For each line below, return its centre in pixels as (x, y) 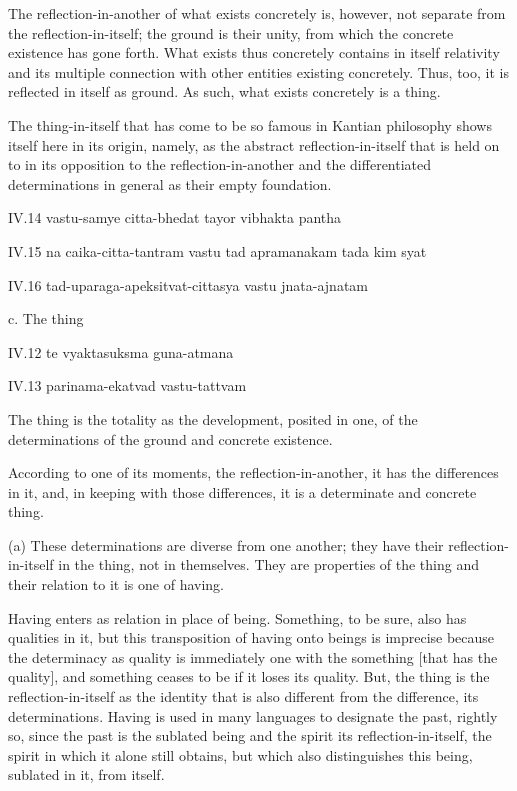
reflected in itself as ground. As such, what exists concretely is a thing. (224, 91)
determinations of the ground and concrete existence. (170, 438)
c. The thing (46, 318)
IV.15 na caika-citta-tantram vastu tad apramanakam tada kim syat (217, 250)
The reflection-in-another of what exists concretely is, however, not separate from (257, 13)
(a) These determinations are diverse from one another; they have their (226, 544)
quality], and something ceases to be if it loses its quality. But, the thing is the (249, 676)
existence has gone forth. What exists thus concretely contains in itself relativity (254, 52)
